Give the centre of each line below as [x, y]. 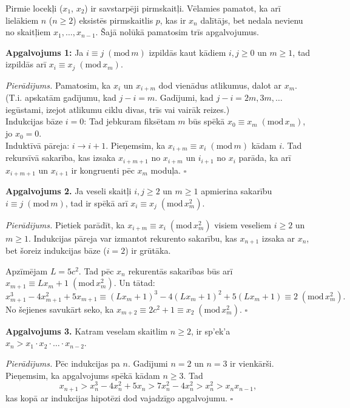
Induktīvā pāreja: [38, 145]
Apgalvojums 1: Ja [45, 52]
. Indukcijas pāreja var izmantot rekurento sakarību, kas [133, 238]
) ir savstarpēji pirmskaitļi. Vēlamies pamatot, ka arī [183, 8]
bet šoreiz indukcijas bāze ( [56, 250]
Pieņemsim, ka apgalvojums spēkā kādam [83, 375]
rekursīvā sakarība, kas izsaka [61, 158]
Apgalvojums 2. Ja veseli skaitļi [69, 191]
